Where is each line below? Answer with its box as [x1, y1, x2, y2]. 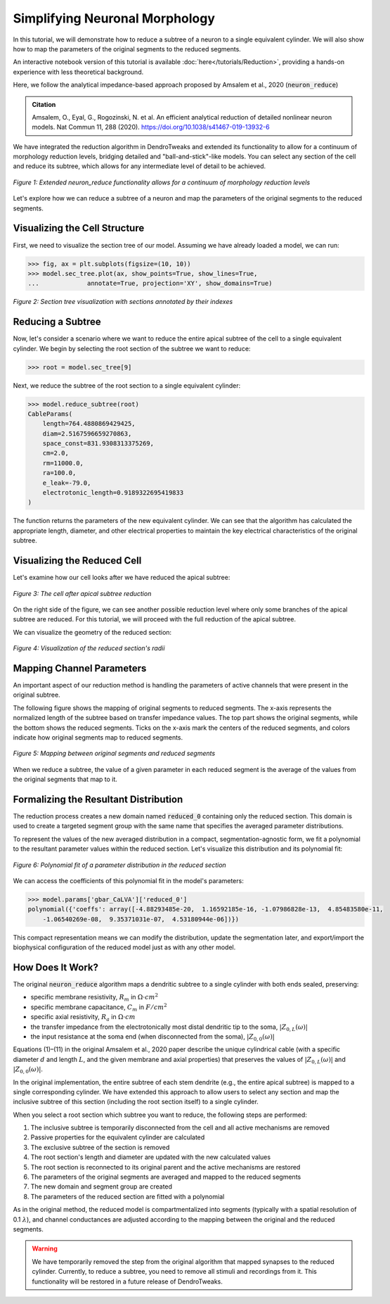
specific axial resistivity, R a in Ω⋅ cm [30, 1013, 136, 1023]
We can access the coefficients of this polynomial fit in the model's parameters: [13, 876, 244, 885]
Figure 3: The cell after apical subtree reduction [13, 589, 152, 597]
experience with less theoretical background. [13, 68, 144, 76]
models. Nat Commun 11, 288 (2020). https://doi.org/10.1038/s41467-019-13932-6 [32, 123, 270, 132]
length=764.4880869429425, [42, 419, 136, 428]
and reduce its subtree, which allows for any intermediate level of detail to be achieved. [13, 162, 266, 170]
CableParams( [27, 410, 73, 418]
